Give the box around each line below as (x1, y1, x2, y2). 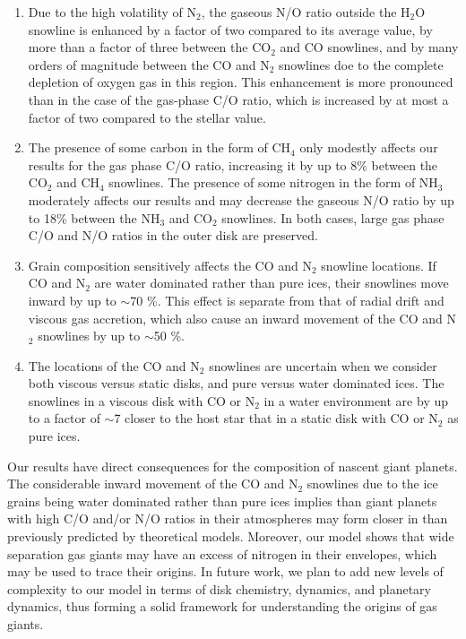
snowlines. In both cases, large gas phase (221, 208, 444, 227)
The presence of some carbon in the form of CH (28, 138, 291, 157)
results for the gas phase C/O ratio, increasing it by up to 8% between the (28, 155, 438, 174)
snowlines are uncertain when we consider (209, 356, 437, 375)
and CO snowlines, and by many (280, 38, 459, 56)
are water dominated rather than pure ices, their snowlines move (94, 273, 449, 292)
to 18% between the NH (28, 208, 160, 227)
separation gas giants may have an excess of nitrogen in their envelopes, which (7, 544, 437, 563)
